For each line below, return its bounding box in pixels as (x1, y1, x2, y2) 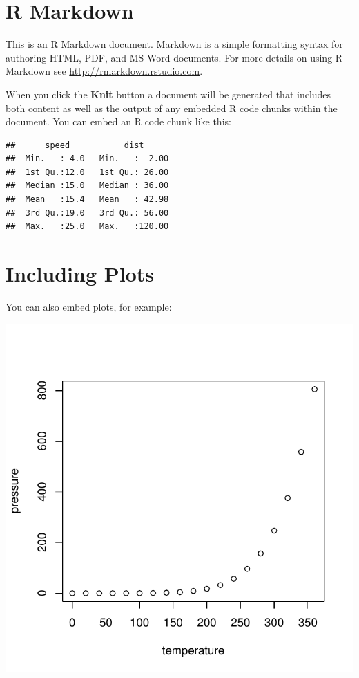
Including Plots (6, 259, 155, 288)
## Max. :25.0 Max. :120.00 (6, 221, 169, 232)
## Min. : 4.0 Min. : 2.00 (6, 154, 169, 164)
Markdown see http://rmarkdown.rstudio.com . (6, 64, 203, 78)
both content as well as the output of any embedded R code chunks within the (6, 100, 338, 115)
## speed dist (6, 140, 144, 150)
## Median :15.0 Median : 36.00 (6, 181, 169, 191)
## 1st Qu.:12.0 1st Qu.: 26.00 (6, 167, 169, 177)
